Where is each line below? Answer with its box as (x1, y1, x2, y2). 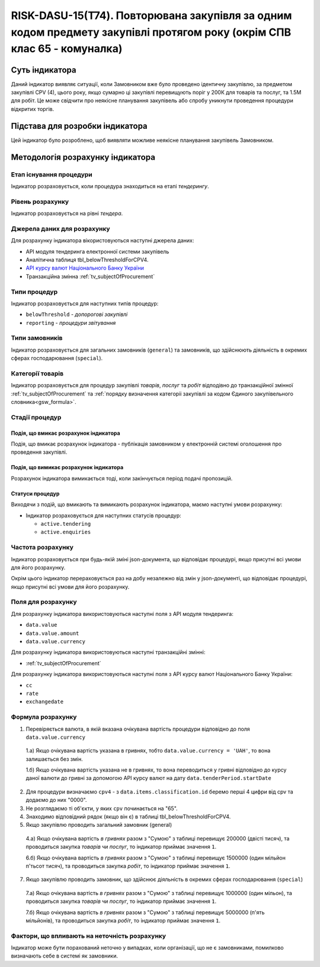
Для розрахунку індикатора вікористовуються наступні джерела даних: (11, 237, 194, 244)
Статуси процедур (11, 490, 60, 497)
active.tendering (40, 520, 91, 527)
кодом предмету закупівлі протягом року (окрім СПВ (11, 26, 292, 39)
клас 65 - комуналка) (11, 42, 123, 56)
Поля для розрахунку (11, 598, 77, 606)
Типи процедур (11, 287, 58, 296)
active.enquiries (40, 529, 91, 536)
